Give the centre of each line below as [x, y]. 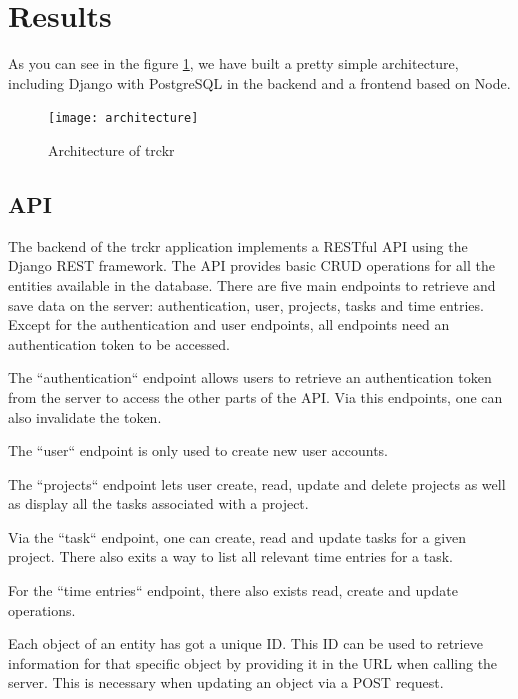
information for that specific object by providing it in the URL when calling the [253, 662]
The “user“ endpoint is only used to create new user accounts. [198, 450]
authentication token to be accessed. [119, 343]
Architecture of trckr [111, 149]
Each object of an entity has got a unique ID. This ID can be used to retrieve [245, 643]
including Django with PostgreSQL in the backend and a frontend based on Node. [259, 82]
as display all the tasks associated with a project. [158, 503]
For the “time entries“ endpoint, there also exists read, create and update [233, 590]
